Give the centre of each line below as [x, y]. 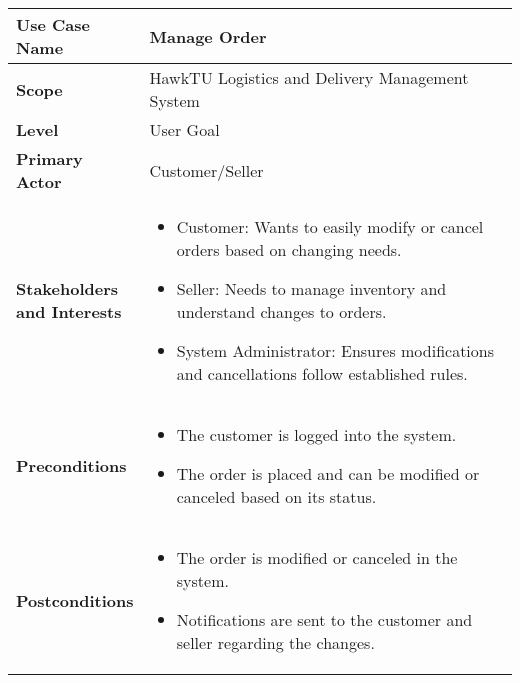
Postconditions [75, 600]
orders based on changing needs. [289, 249]
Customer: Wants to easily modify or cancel [330, 226]
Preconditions [71, 465]
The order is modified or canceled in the [317, 557]
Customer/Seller [206, 170]
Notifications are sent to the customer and [324, 619]
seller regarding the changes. [275, 642]
